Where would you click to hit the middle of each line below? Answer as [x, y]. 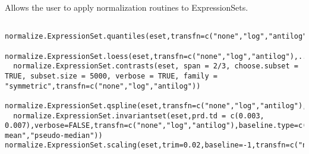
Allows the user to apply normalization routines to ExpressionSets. [127, 7]
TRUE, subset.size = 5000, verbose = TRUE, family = [111, 76]
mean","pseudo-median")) [54, 135]
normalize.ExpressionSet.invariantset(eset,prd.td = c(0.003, [139, 116]
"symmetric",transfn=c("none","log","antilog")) [103, 86]
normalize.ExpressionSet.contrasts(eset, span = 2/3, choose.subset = [156, 66]
